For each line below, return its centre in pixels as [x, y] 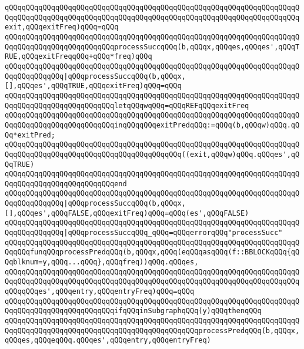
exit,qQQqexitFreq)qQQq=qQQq [62, 27]
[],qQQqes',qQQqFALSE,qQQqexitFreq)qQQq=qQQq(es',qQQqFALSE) [127, 213]
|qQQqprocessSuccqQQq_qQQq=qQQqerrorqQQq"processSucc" [173, 233]
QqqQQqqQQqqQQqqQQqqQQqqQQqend [66, 184]
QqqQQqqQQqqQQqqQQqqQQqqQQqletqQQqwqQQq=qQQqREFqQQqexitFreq [127, 105]
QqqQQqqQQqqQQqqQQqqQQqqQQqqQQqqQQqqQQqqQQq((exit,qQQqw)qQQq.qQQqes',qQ [152, 154]
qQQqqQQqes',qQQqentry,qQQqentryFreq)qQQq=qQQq [100, 292]
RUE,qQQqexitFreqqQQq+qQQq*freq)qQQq [78, 57]
